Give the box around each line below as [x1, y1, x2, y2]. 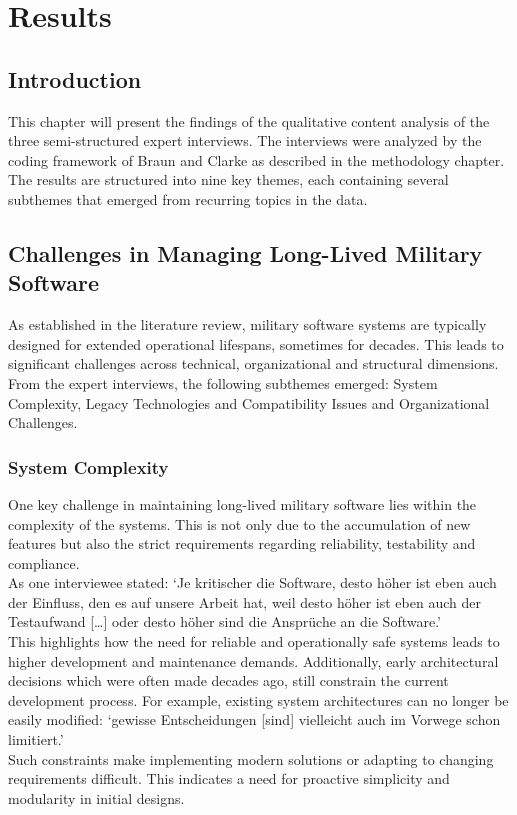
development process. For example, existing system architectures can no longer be [8, 689, 509, 710]
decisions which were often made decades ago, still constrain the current [8, 670, 449, 691]
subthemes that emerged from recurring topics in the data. [8, 188, 368, 209]
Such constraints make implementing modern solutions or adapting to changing [8, 748, 494, 769]
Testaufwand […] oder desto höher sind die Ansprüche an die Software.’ [8, 611, 441, 632]
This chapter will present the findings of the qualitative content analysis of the [8, 110, 490, 131]
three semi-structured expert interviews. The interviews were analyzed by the [8, 130, 482, 151]
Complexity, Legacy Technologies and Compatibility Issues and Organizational [8, 392, 490, 413]
